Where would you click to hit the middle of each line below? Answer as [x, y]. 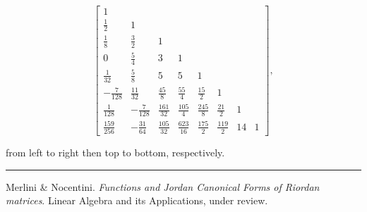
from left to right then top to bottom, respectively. [115, 152]
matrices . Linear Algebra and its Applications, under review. [137, 200]
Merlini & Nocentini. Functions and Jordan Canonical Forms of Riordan [163, 186]
